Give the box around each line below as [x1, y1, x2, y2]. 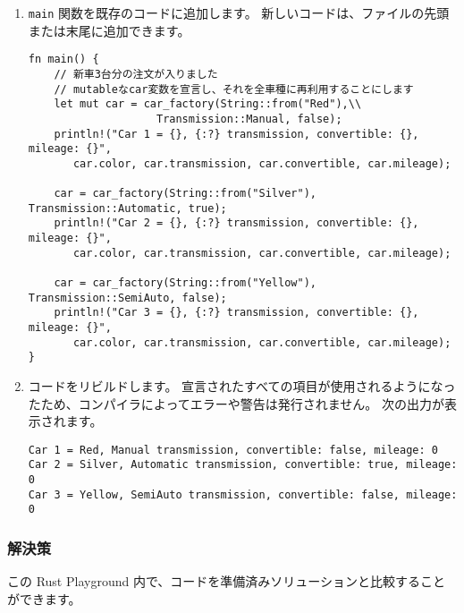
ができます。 [7, 589, 81, 608]
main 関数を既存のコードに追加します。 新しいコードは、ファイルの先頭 [28, 4, 450, 21]
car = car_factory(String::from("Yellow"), [54, 277, 316, 290]
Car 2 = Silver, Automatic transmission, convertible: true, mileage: [28, 458, 458, 472]
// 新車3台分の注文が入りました [54, 67, 218, 81]
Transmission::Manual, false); [156, 112, 342, 125]
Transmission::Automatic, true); [28, 201, 227, 215]
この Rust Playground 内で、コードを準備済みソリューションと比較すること [7, 572, 446, 591]
